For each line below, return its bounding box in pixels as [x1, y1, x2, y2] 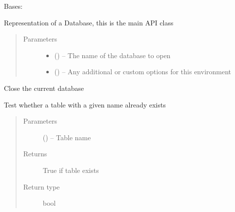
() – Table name [42, 132, 91, 142]
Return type [23, 181, 60, 191]
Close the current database [4, 83, 84, 93]
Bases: [4, 1, 23, 11]
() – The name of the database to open [54, 50, 171, 60]
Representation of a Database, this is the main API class [4, 17, 174, 27]
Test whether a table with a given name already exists [4, 99, 166, 109]
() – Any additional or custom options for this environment [54, 66, 232, 77]
